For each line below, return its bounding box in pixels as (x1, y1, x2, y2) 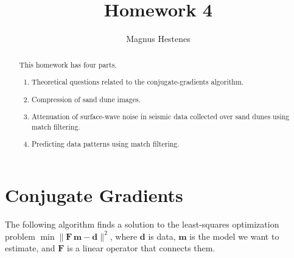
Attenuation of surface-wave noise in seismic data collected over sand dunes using (32, 111, 290, 122)
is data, (148, 229, 176, 242)
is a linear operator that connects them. (66, 242, 215, 254)
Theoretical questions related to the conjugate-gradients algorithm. (32, 77, 244, 87)
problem (5, 229, 35, 242)
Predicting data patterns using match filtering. (32, 139, 180, 149)
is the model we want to (189, 229, 279, 242)
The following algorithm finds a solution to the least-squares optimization (5, 217, 279, 230)
